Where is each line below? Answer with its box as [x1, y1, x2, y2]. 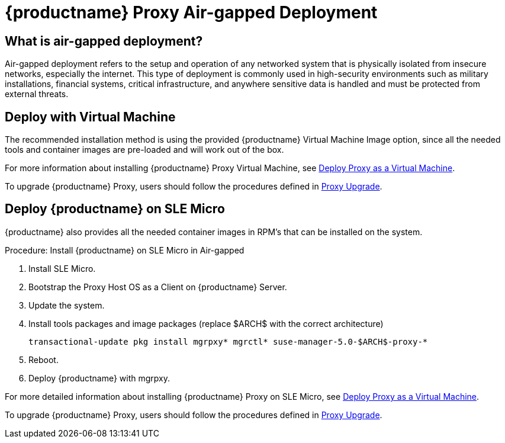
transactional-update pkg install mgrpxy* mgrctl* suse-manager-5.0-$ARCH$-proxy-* [28, 336, 428, 346]
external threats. [5, 89, 69, 99]
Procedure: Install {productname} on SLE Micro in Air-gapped [5, 245, 245, 255]
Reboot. [28, 354, 59, 365]
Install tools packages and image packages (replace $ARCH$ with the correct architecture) [28, 318, 384, 329]
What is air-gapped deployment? [5, 33, 203, 49]
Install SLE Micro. [28, 263, 96, 274]
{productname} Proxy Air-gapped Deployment [5, 2, 378, 23]
